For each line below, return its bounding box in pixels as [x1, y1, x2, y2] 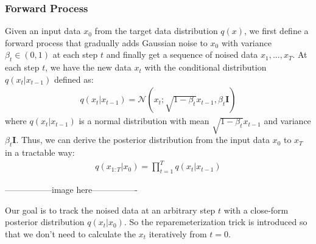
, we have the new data [45, 61, 132, 74]
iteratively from [149, 227, 207, 240]
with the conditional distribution [144, 61, 267, 74]
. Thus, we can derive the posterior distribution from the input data [16, 133, 270, 146]
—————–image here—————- [5, 183, 138, 195]
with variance [221, 36, 272, 49]
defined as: [54, 72, 94, 85]
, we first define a [244, 24, 309, 37]
